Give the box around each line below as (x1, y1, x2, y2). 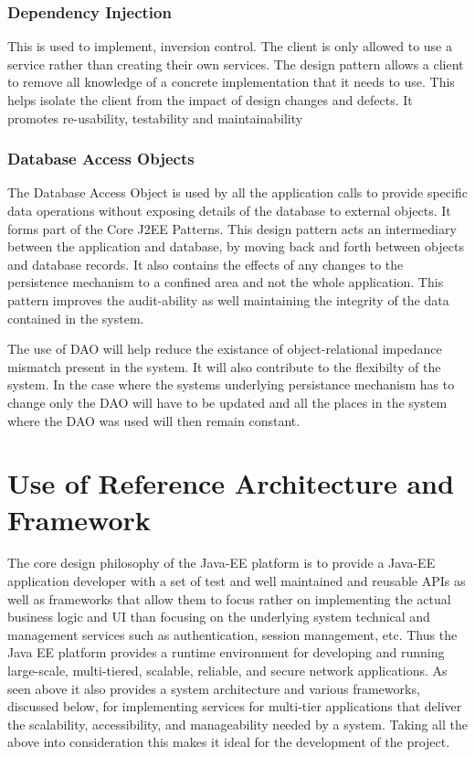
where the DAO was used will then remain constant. (7, 410, 301, 430)
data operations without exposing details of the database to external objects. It (7, 201, 451, 219)
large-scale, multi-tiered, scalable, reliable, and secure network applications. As (7, 661, 448, 679)
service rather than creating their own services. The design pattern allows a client (7, 54, 464, 73)
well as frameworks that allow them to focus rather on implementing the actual (7, 589, 451, 608)
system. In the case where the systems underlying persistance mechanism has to (7, 375, 455, 394)
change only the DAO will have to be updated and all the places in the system (7, 392, 448, 411)
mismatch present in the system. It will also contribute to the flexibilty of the (7, 357, 441, 376)
